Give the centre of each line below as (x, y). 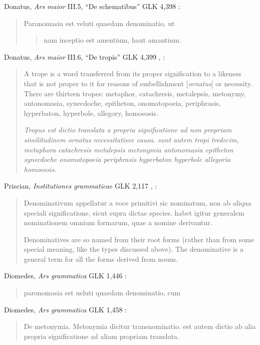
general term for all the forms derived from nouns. (101, 258)
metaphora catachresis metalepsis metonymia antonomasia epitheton (128, 149)
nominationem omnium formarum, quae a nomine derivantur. (118, 222)
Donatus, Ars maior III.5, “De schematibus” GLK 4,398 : (92, 6)
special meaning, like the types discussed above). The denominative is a (134, 249)
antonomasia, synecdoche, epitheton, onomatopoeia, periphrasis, (122, 103)
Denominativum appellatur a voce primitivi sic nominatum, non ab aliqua (138, 202)
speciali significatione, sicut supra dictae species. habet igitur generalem (134, 212)
